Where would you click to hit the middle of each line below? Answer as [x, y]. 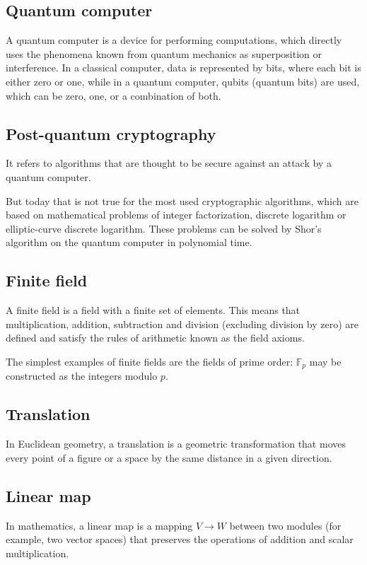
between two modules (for [285, 525]
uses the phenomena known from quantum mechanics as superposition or [164, 53]
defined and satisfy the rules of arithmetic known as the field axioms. [155, 338]
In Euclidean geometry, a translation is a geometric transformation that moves [176, 444]
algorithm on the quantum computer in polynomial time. [129, 242]
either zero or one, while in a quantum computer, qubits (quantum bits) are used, [183, 81]
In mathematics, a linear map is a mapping [99, 525]
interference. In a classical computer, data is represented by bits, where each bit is [183, 68]
